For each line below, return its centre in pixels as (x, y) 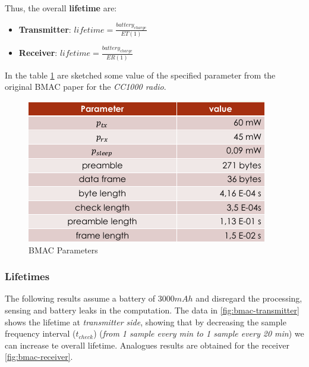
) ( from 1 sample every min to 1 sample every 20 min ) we (199, 333)
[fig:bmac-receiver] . (39, 357)
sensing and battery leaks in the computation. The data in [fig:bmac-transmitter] (152, 310)
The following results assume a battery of (80, 298)
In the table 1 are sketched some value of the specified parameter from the (140, 75)
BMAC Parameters (63, 250)
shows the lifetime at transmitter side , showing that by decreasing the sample (146, 321)
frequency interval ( (40, 333)
